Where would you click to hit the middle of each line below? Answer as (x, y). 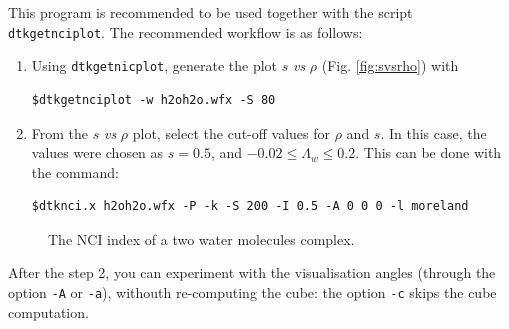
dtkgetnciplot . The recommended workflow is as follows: (185, 31)
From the (60, 132)
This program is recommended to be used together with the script (210, 12)
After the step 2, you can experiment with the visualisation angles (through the (252, 272)
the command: (75, 171)
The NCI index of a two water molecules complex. (201, 238)
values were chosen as (97, 152)
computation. (48, 311)
